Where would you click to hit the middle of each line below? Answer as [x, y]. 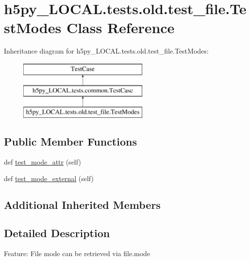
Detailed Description [57, 233]
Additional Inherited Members [82, 204]
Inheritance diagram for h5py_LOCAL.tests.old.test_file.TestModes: [106, 51]
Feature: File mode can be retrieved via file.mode [77, 253]
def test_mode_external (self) [49, 178]
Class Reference [120, 28]
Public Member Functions [70, 141]
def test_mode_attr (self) [42, 162]
